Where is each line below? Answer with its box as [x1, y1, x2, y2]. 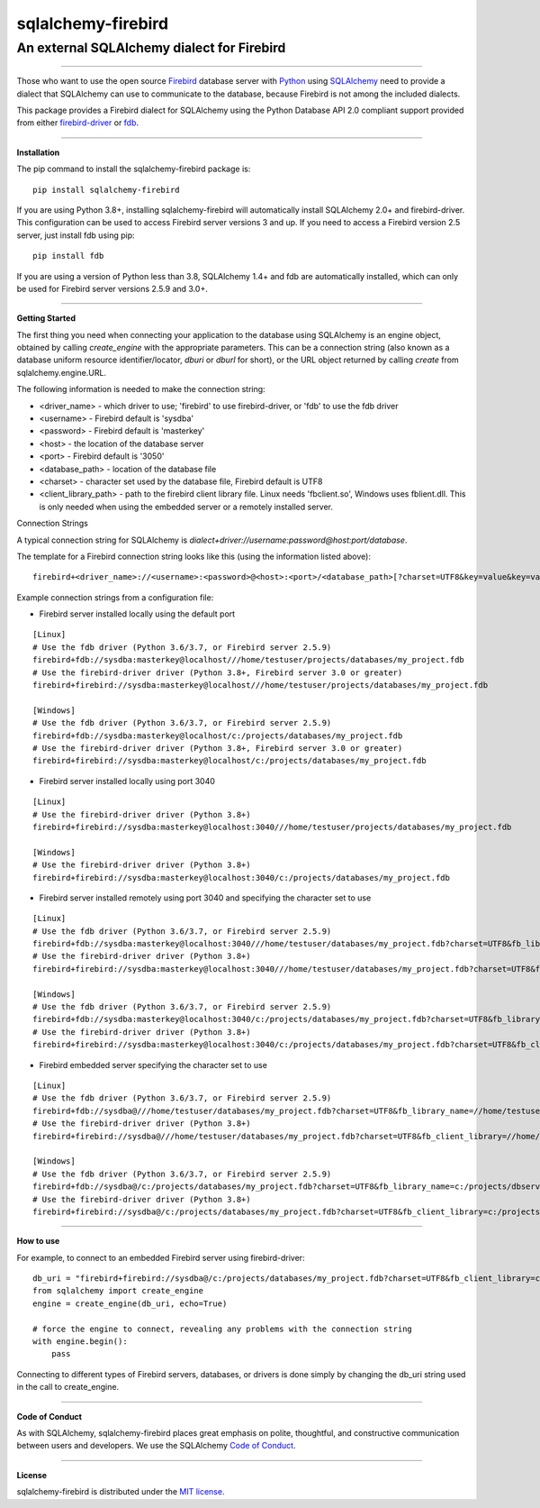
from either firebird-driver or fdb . [16, 117, 139, 128]
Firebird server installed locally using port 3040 [39, 775, 216, 786]
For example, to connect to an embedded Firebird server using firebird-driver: [16, 1252, 305, 1263]
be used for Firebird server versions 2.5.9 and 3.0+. [16, 283, 209, 294]
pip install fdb [32, 251, 104, 261]
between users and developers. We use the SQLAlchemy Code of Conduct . [16, 1440, 296, 1451]
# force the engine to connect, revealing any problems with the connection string [32, 1323, 413, 1334]
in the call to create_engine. [16, 1382, 120, 1393]
